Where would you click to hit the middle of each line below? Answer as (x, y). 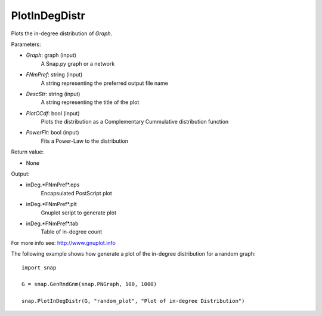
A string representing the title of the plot (90, 102)
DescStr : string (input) (53, 94)
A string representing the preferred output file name (104, 83)
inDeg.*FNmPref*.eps (53, 185)
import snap (39, 268)
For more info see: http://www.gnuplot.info (64, 243)
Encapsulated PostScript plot (77, 193)
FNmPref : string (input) (54, 75)
